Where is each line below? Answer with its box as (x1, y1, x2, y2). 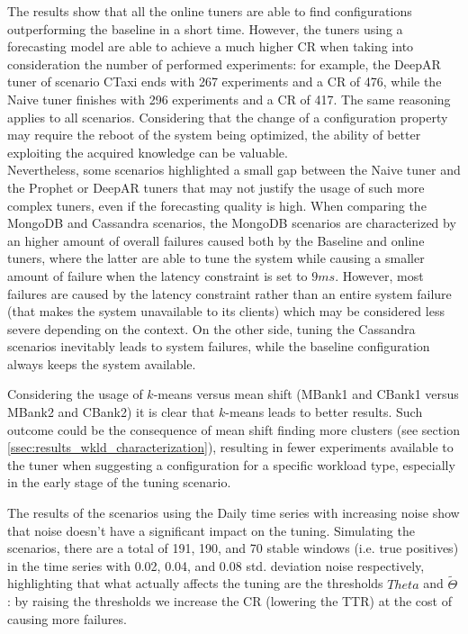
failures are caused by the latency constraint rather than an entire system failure (7, 284, 452, 303)
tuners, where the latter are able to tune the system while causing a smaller (7, 249, 425, 267)
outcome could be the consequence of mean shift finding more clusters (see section (7, 420, 460, 439)
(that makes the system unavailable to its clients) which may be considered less (7, 302, 445, 321)
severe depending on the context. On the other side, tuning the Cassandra (7, 319, 416, 338)
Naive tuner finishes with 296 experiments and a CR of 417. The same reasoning (7, 89, 451, 108)
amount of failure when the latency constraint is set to (7, 266, 308, 285)
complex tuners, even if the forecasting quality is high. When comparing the (7, 195, 427, 214)
